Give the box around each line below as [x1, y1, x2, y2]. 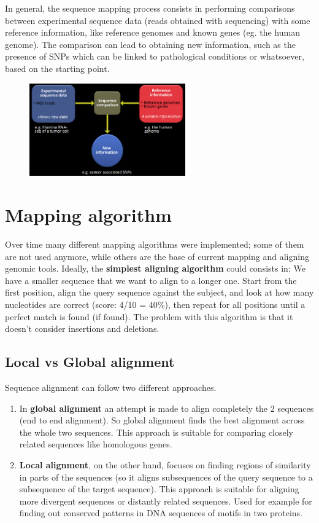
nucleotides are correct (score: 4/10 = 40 [5, 298, 158, 311]
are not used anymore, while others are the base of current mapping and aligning [5, 250, 309, 262]
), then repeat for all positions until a [164, 298, 306, 311]
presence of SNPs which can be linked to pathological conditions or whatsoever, [5, 50, 304, 63]
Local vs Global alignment [5, 352, 175, 371]
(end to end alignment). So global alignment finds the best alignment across [19, 414, 305, 427]
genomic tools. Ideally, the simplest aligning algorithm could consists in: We [5, 262, 306, 275]
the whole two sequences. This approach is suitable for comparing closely [19, 425, 294, 438]
